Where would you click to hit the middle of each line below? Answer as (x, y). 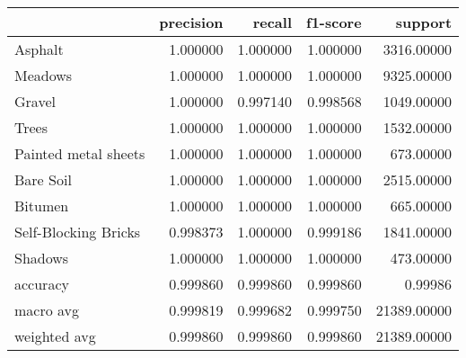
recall (273, 22)
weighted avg (55, 336)
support (424, 22)
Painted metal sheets (80, 153)
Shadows (42, 258)
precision (191, 22)
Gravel (35, 101)
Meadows (44, 75)
